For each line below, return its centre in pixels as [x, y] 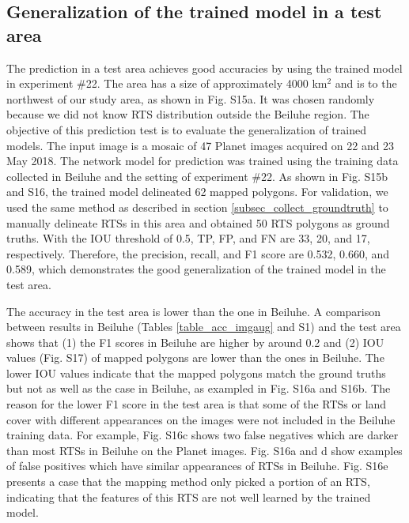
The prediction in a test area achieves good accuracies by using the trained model [204, 68]
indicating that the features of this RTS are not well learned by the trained [189, 497]
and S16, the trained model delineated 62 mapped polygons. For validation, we [197, 192]
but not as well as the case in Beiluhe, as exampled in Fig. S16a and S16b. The [199, 388]
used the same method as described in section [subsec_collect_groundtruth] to [197, 207]
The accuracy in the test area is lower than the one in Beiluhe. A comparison [194, 311]
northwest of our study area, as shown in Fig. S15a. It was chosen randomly [191, 98]
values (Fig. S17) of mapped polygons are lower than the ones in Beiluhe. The [195, 357]
